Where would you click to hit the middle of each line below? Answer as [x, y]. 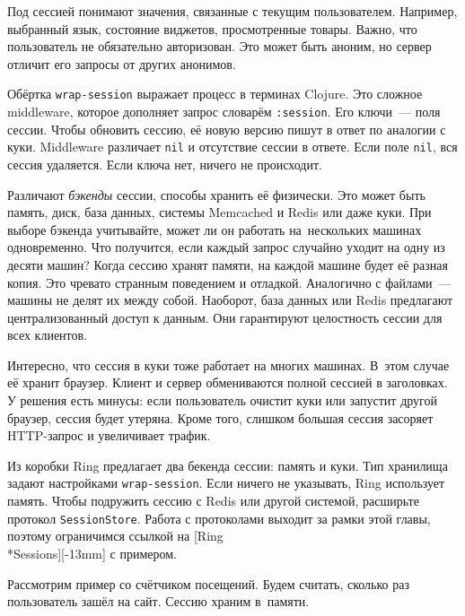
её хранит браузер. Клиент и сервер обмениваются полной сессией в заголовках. [228, 382]
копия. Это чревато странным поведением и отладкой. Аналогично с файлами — [229, 282]
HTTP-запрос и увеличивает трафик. [109, 435]
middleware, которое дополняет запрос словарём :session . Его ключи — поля [224, 112]
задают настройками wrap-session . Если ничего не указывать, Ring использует [226, 483]
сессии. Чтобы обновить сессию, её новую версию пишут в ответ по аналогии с [227, 129]
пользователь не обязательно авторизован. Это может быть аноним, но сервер [219, 46]
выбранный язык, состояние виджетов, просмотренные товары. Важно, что [212, 28]
